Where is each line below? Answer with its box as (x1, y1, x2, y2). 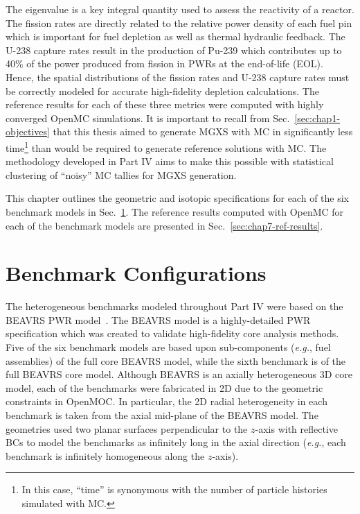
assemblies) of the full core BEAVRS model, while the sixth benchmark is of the (6, 353, 346, 368)
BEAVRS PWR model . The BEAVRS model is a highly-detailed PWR (6, 312, 311, 327)
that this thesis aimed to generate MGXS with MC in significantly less (53, 124, 353, 139)
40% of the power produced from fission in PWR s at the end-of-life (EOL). (6, 56, 323, 71)
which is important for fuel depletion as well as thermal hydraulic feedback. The (6, 29, 345, 44)
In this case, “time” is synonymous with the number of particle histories (21, 482, 327, 497)
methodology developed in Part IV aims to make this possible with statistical (6, 154, 334, 169)
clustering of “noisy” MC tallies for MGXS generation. (6, 167, 237, 182)
